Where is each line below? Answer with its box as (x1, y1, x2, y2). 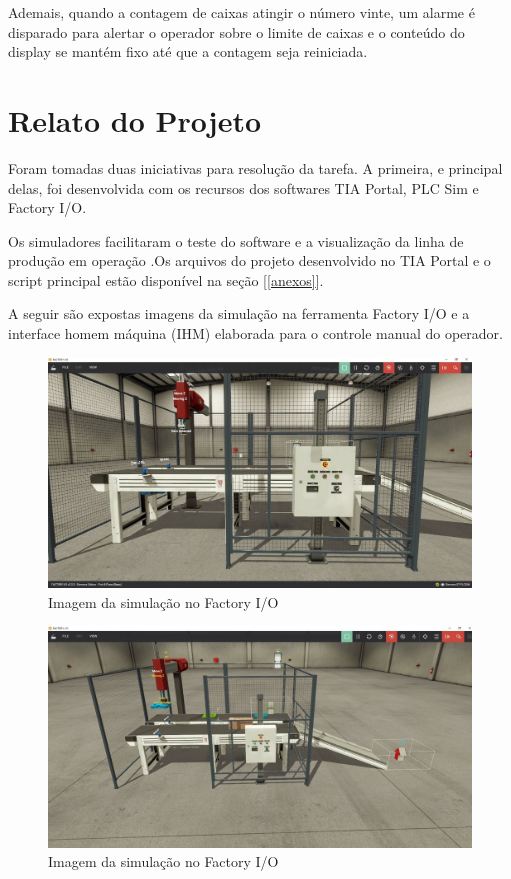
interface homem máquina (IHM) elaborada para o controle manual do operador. (8, 323, 503, 344)
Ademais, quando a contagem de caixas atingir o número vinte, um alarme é (8, 2, 475, 22)
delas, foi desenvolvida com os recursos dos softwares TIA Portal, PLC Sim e (8, 177, 479, 198)
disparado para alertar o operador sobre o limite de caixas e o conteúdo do (8, 21, 465, 42)
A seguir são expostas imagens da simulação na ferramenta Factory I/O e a (8, 303, 470, 324)
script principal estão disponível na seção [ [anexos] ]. (8, 269, 324, 290)
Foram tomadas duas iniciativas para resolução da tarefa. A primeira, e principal (8, 157, 503, 178)
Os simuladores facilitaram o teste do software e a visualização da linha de (8, 230, 464, 251)
